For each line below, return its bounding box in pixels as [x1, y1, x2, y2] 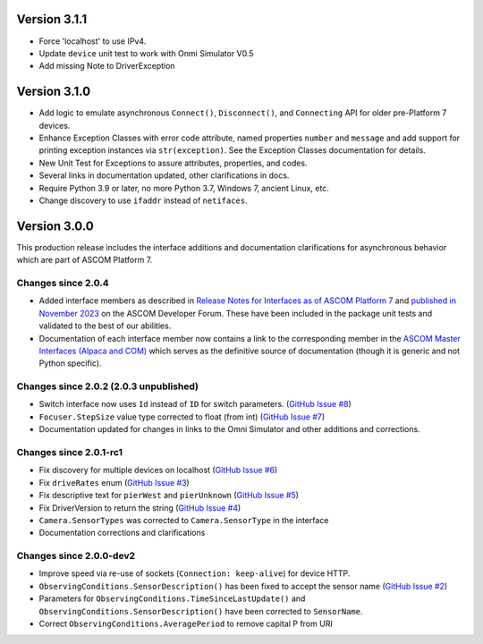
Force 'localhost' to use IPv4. [38, 36, 147, 47]
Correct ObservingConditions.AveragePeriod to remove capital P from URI [38, 618, 333, 630]
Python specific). [38, 358, 102, 369]
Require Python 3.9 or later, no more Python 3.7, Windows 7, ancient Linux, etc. [38, 182, 330, 193]
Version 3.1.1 [16, 12, 88, 27]
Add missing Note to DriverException [38, 61, 175, 72]
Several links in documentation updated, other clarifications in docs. [38, 170, 290, 181]
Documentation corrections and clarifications [38, 528, 206, 538]
